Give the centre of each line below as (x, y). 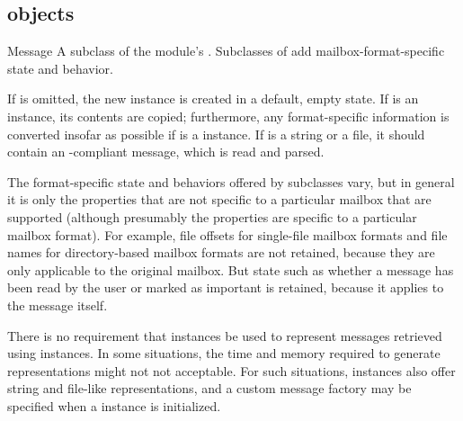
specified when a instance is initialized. (114, 405)
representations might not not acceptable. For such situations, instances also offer (231, 370)
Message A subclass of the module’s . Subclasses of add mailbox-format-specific (226, 51)
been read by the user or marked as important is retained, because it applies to (226, 287)
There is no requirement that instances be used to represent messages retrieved (225, 335)
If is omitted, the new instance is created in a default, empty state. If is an (213, 99)
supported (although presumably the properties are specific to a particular (212, 216)
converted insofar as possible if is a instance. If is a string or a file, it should (216, 134)
